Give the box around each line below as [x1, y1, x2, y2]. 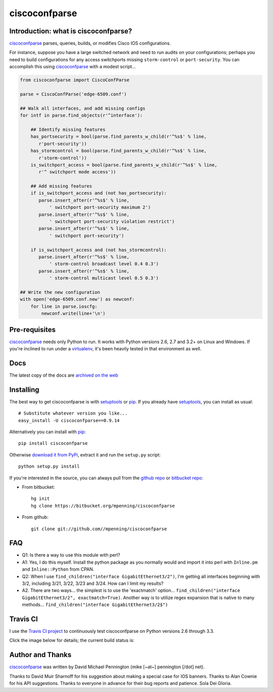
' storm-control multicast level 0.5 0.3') [49, 275, 159, 281]
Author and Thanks [9, 651, 72, 659]
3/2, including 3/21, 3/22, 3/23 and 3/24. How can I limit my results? [22, 580, 164, 586]
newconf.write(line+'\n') [41, 311, 106, 316]
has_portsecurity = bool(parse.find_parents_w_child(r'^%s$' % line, [30, 134, 207, 140]
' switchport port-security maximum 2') [49, 205, 151, 210]
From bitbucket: [22, 484, 55, 490]
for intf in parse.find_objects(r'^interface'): [20, 113, 143, 118]
